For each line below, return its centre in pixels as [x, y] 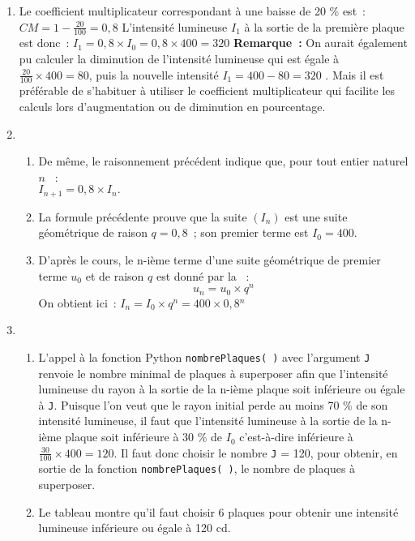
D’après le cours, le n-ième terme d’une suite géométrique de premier [210, 260]
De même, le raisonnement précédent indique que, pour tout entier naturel [223, 161]
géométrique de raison [93, 232]
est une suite [316, 216]
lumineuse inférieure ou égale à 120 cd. [135, 528]
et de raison [115, 275]
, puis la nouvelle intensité [154, 74]
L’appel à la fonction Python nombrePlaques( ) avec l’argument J [204, 356]
